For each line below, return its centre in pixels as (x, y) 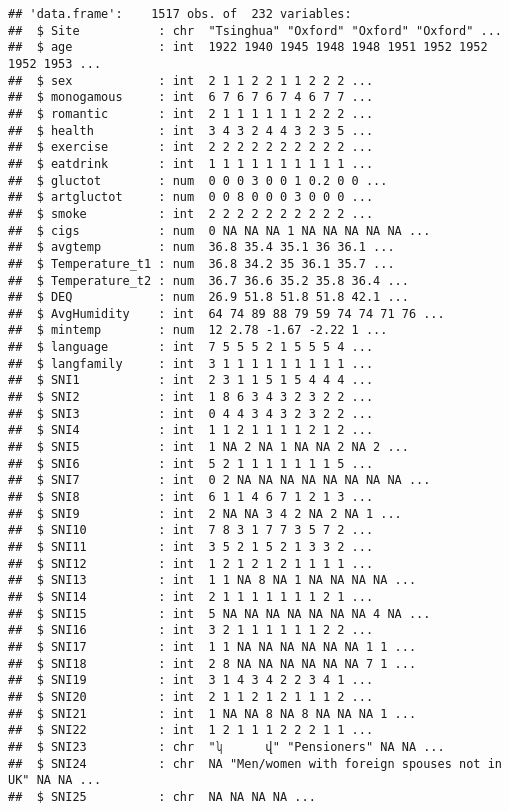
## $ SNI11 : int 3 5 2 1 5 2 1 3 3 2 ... (191, 547)
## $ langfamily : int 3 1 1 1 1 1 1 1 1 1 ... (191, 363)
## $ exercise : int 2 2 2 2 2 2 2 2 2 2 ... (191, 147)
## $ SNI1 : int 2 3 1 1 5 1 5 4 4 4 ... (191, 380)
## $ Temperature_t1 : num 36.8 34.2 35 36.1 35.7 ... (201, 263)
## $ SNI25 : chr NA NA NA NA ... (162, 796)
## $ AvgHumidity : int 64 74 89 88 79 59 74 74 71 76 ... (226, 313)
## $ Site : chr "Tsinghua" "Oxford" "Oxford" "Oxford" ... (255, 30)
